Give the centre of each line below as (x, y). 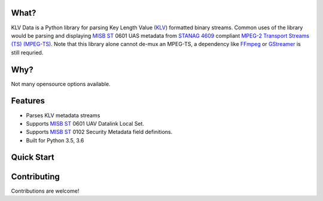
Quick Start (33, 158)
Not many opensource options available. (61, 84)
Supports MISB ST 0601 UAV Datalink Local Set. (85, 123)
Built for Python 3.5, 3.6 (55, 140)
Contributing (35, 176)
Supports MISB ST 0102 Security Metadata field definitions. (99, 132)
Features (28, 101)
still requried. (27, 52)
